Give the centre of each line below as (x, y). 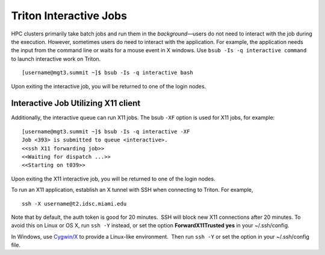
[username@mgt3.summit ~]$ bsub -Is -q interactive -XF (106, 131)
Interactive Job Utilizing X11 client (76, 103)
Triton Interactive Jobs (69, 16)
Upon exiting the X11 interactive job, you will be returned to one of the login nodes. (113, 179)
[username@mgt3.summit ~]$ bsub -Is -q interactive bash (108, 73)
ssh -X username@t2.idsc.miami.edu (74, 204)
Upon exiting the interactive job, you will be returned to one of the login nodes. (109, 86)
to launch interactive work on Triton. (56, 59)
